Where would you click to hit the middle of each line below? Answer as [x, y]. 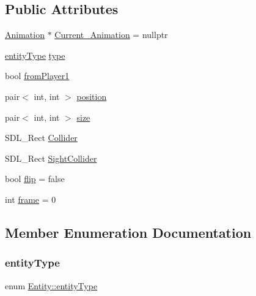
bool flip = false [35, 179]
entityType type [35, 55]
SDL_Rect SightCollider [51, 158]
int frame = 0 [31, 199]
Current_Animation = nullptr [111, 35]
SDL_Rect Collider [41, 138]
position [92, 96]
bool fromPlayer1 [37, 76]
